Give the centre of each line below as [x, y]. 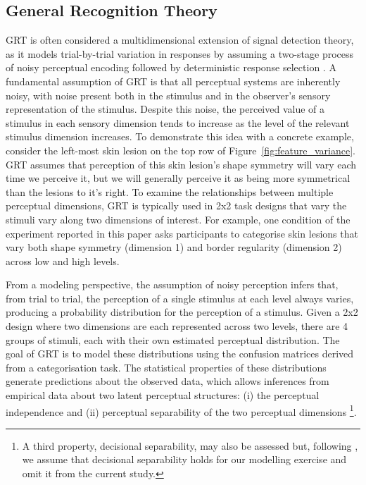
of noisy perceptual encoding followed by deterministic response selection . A [171, 67]
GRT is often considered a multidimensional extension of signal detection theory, [180, 40]
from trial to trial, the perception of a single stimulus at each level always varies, [180, 298]
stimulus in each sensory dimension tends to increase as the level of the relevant [178, 122]
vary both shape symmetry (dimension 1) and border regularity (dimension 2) [174, 247]
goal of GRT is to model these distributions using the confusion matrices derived [180, 354]
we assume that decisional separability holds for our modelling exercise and [184, 459]
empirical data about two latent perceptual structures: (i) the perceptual [163, 395]
